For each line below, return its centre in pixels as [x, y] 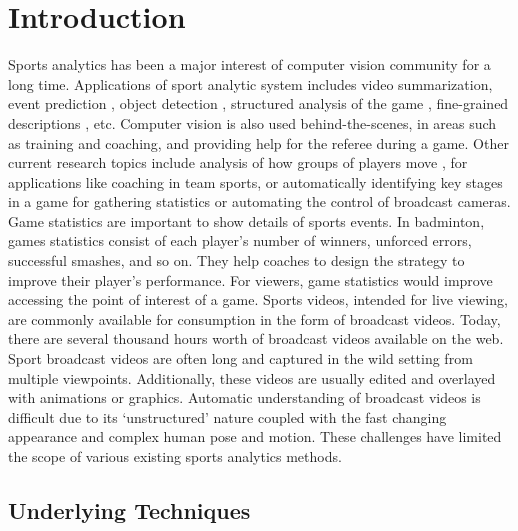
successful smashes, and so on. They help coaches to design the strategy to [236, 260]
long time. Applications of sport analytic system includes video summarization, [250, 83]
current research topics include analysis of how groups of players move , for [238, 162]
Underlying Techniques [129, 509]
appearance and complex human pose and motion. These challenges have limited [255, 436]
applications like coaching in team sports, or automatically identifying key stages [255, 181]
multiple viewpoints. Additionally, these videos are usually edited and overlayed [252, 377]
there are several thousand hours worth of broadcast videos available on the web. [256, 338]
